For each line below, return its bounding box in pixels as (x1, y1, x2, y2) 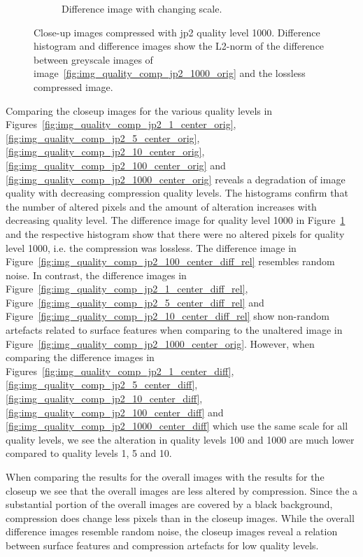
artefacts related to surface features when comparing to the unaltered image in (6, 323, 343, 337)
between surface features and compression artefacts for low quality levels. (6, 537, 319, 552)
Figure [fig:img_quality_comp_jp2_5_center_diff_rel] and (6, 295, 264, 309)
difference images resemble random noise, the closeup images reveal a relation (6, 524, 338, 539)
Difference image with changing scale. (62, 1, 222, 15)
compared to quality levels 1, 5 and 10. (6, 446, 172, 460)
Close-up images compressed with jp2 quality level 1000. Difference (34, 24, 320, 39)
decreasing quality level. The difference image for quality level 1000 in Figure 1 (6, 213, 346, 227)
